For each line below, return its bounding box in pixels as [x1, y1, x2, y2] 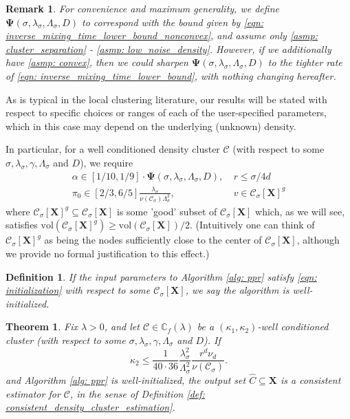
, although [296, 233, 340, 247]
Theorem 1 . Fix [6, 319, 78, 334]
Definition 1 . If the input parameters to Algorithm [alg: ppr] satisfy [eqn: [6, 269, 317, 283]
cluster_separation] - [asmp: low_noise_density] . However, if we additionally [6, 41, 331, 56]
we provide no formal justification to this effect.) [6, 246, 210, 260]
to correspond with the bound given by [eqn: [81, 14, 264, 29]
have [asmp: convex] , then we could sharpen [6, 55, 188, 69]
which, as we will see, [255, 204, 345, 218]
